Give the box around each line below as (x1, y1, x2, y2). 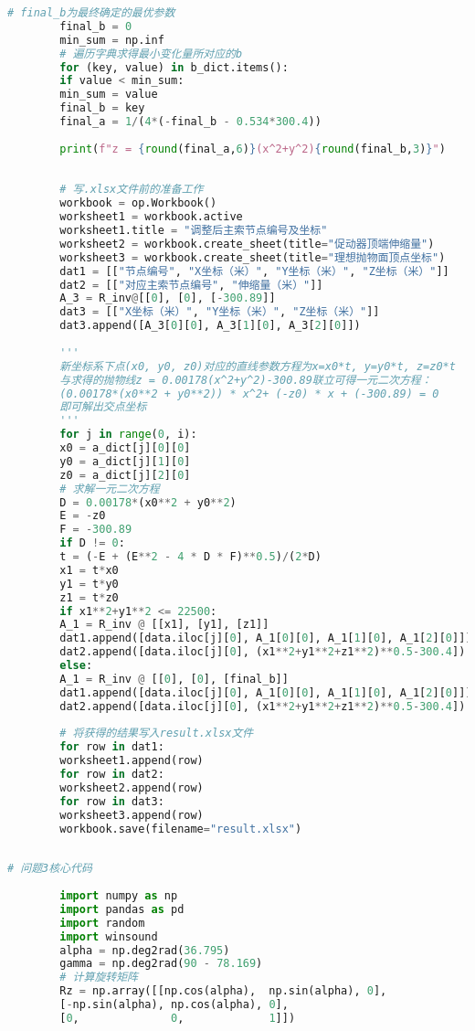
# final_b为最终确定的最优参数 (7, 6, 175, 19)
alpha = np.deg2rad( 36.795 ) (59, 943, 230, 957)
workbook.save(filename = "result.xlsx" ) (59, 822, 302, 835)
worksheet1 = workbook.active (59, 210, 243, 224)
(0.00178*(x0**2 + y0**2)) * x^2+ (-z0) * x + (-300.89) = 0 (59, 387, 439, 400)
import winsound (59, 930, 158, 943)
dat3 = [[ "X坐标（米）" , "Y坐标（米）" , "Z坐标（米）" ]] (59, 305, 380, 319)
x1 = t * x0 (59, 563, 119, 577)
